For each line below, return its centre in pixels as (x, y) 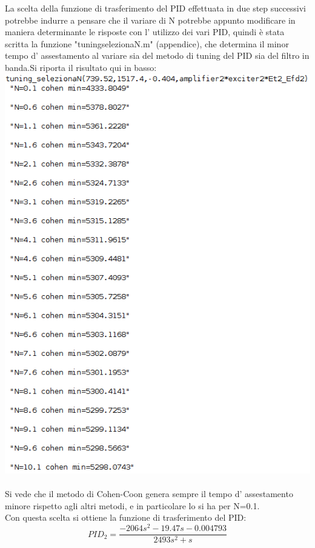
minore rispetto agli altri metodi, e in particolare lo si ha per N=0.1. (132, 505)
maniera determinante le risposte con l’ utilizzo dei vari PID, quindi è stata (145, 32)
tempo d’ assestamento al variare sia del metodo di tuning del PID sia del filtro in (157, 55)
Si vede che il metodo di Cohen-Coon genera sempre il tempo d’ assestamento (149, 494)
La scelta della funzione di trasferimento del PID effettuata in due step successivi (155, 8)
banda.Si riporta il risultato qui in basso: (81, 67)
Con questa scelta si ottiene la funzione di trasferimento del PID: (126, 517)
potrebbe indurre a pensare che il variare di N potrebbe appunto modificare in (150, 20)
